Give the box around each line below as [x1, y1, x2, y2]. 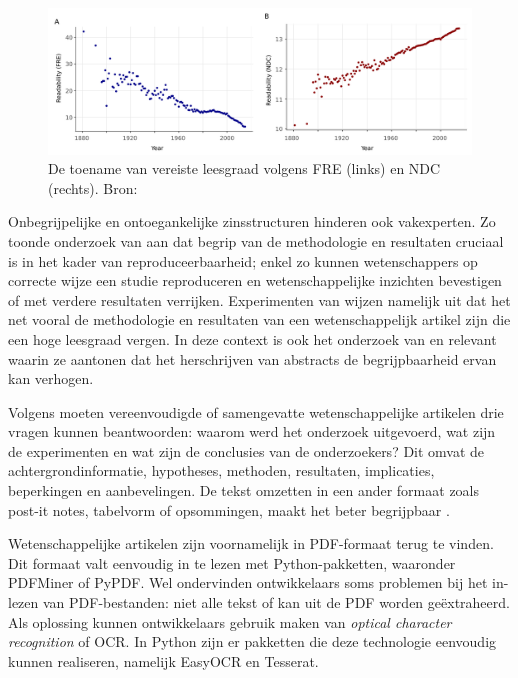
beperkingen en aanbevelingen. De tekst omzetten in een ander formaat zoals [8, 480, 480, 501]
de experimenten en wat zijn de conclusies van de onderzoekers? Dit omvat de [8, 440, 485, 461]
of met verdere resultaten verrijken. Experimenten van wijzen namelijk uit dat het [8, 289, 511, 310]
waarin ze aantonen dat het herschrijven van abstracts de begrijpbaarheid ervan [8, 348, 497, 369]
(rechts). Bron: [48, 177, 138, 198]
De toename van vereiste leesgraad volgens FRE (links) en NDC [48, 158, 441, 179]
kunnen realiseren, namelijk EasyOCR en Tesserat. [8, 650, 319, 671]
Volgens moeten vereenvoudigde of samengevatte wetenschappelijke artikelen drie [8, 401, 504, 422]
